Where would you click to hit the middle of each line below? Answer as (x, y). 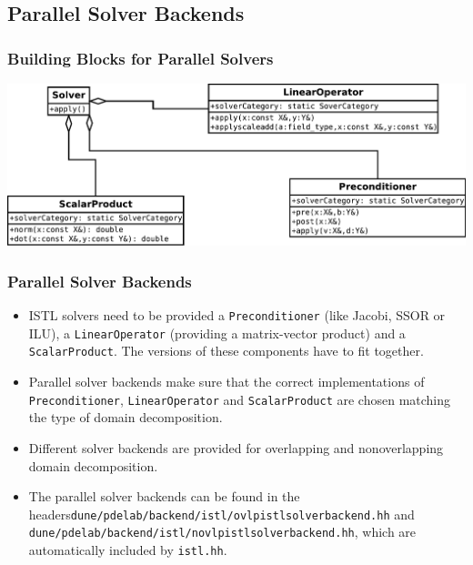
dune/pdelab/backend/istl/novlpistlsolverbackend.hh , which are (222, 532)
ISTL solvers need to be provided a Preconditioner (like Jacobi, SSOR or (237, 315)
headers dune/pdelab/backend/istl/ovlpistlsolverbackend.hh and (221, 514)
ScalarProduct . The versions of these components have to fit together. (226, 351)
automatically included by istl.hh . (128, 550)
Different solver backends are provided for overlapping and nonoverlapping (236, 447)
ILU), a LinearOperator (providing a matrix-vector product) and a (217, 333)
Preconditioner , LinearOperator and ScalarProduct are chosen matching (240, 399)
